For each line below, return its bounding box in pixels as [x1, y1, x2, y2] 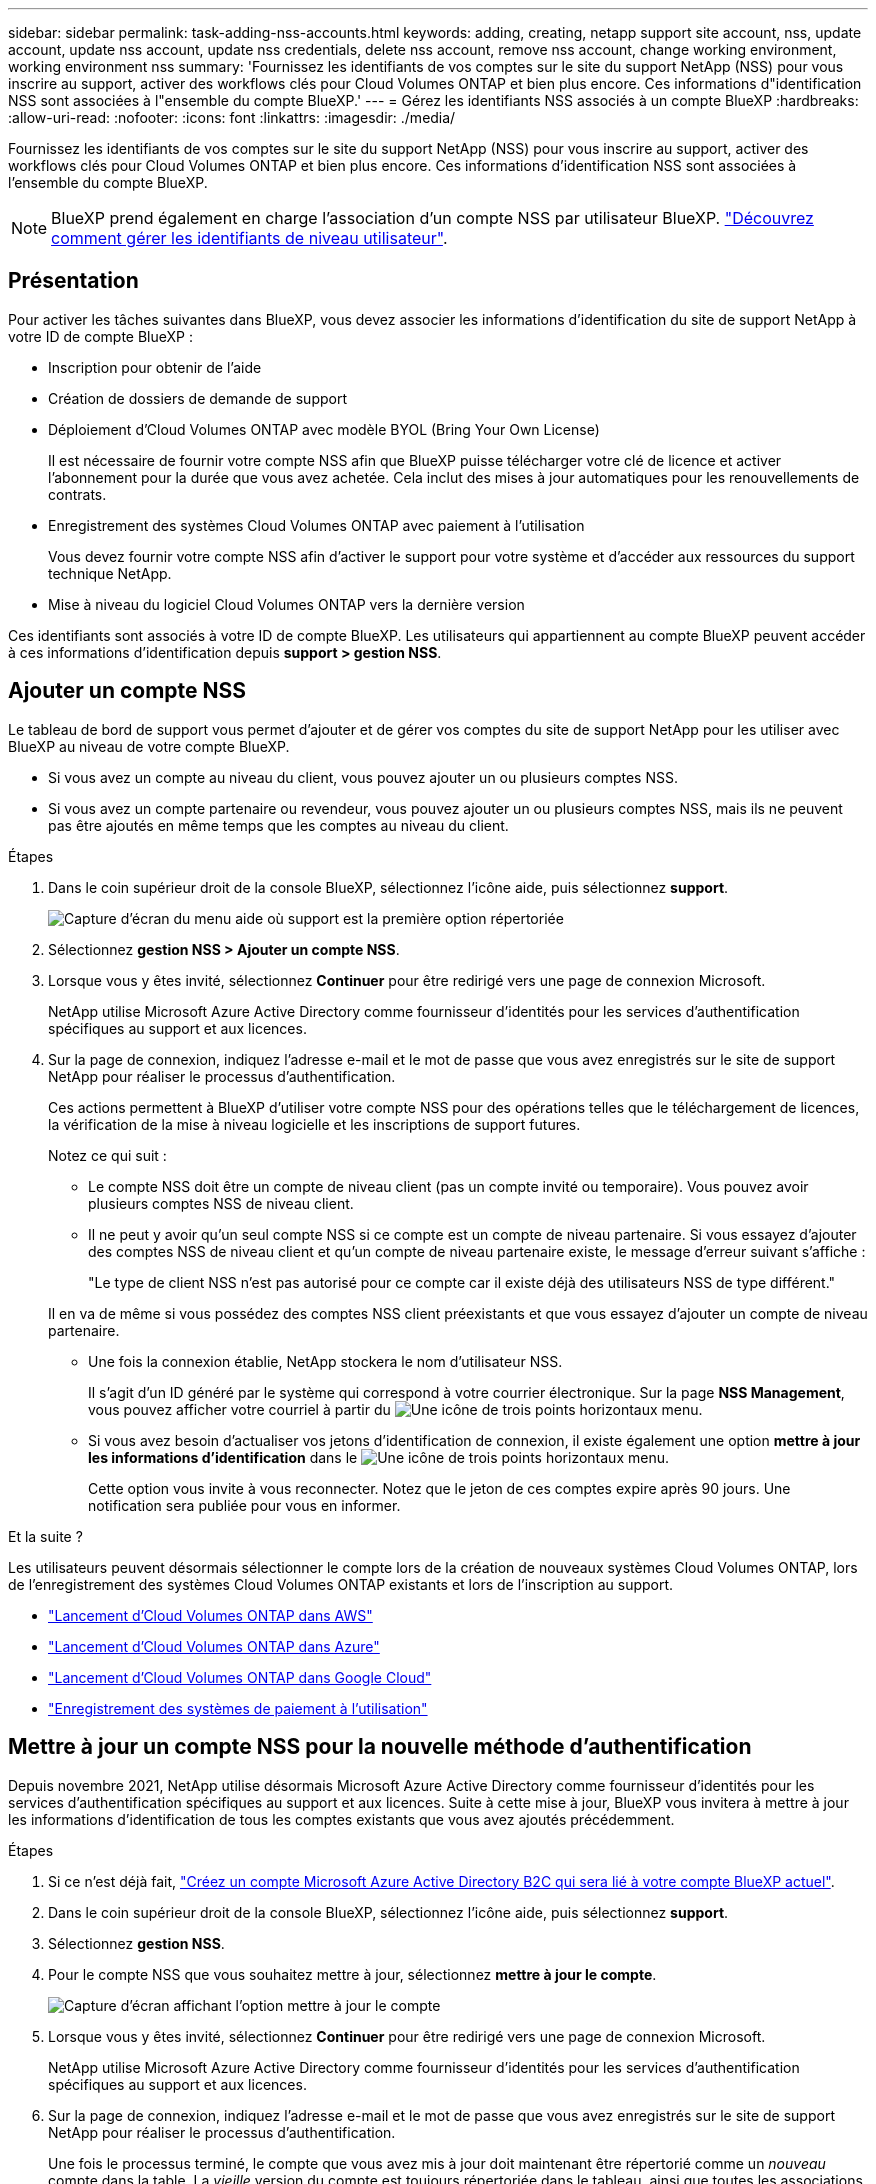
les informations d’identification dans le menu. [88, 1448, 669, 1466]
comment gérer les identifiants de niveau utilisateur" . [51, 228, 448, 248]
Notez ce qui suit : [48, 1146, 167, 1164]
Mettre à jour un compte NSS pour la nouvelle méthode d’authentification [8, 1734, 752, 1760]
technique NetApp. [48, 564, 172, 582]
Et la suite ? [8, 1527, 83, 1545]
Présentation [8, 268, 139, 294]
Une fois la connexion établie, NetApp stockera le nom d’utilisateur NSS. [88, 1352, 563, 1370]
